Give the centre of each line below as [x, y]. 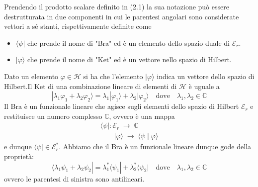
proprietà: [19, 156]
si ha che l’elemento [113, 76]
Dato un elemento [31, 76]
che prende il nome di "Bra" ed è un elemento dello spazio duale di [129, 43]
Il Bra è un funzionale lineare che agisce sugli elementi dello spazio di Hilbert [122, 106]
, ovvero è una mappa [142, 116]
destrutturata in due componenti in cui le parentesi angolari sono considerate [122, 16]
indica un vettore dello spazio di [206, 76]
